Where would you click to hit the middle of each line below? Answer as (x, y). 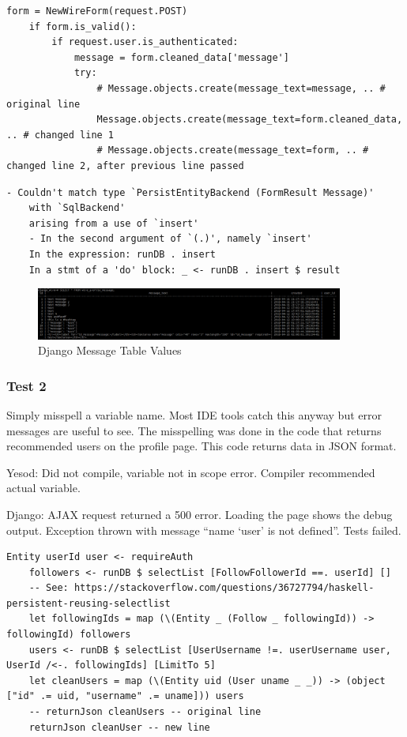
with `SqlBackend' (77, 208)
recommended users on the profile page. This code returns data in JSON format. (202, 446)
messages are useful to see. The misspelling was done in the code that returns (194, 430)
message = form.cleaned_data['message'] (181, 57)
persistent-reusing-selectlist (89, 603)
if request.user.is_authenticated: (145, 42)
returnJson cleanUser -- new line (119, 727)
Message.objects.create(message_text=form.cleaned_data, (250, 120)
